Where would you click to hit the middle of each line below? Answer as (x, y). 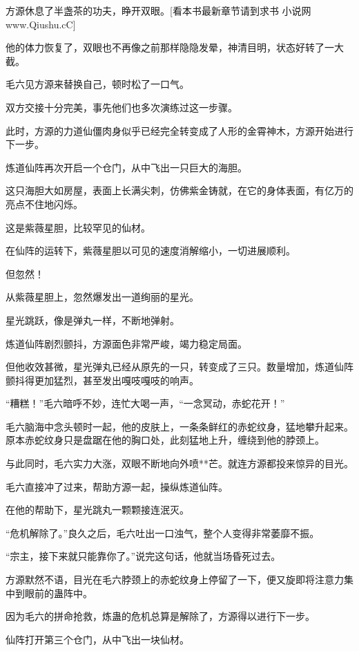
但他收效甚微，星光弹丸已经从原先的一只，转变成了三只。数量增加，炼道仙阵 (179, 367)
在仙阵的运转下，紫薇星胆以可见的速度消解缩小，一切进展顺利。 (151, 251)
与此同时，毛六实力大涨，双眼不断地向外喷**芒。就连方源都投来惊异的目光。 (179, 463)
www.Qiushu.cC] (41, 24)
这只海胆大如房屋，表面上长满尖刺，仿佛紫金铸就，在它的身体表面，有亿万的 (179, 190)
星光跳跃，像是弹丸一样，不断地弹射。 (93, 320)
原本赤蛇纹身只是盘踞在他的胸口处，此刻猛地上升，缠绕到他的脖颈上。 (165, 440)
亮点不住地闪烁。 (44, 204)
